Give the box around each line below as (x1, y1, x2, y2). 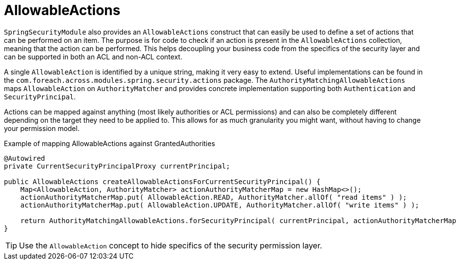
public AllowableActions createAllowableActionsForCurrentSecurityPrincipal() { (4, 177, 321, 186)
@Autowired (4, 154, 45, 162)
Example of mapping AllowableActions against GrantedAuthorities (4, 139, 215, 148)
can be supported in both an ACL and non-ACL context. (4, 52, 182, 61)
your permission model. (4, 124, 80, 132)
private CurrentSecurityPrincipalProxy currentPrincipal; (4, 162, 230, 170)
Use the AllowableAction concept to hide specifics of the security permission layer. (19, 240, 322, 250)
